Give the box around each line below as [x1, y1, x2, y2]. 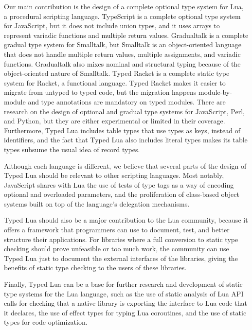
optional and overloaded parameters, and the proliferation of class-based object [4, 189, 239, 199]
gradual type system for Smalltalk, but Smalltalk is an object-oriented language [4, 39, 242, 50]
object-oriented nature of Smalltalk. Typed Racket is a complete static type [4, 68, 230, 78]
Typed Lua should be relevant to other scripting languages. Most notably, [4, 170, 224, 180]
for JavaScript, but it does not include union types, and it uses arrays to [4, 20, 220, 31]
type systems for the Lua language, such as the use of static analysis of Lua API [4, 288, 244, 298]
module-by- [198, 87, 232, 97]
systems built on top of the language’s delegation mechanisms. [4, 198, 190, 208]
